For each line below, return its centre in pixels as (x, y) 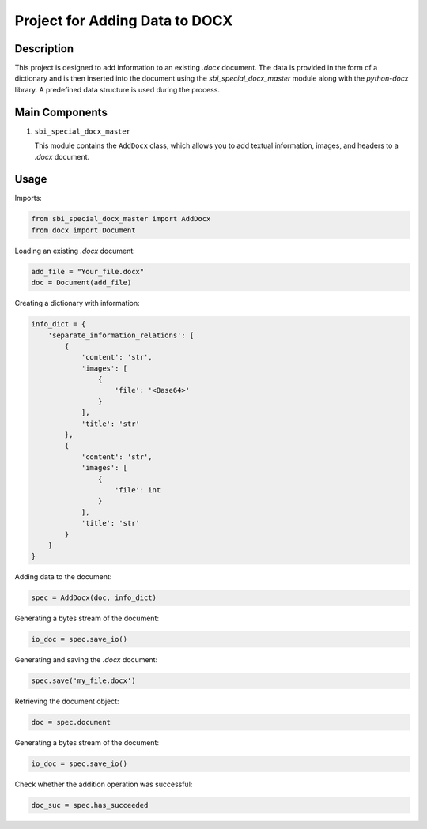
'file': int (138, 490)
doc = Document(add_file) (81, 283)
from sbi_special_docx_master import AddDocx (121, 219)
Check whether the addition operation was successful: (104, 784)
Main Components (61, 112)
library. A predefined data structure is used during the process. (117, 89)
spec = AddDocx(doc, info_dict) (94, 598)
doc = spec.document (71, 722)
